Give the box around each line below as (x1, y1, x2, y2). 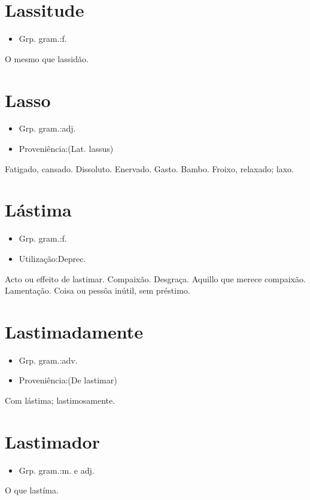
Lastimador (5, 429, 100, 453)
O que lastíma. (5, 484, 59, 496)
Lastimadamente (5, 319, 144, 343)
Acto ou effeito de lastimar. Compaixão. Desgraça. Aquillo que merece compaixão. (5, 272, 306, 285)
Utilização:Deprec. (19, 252, 86, 264)
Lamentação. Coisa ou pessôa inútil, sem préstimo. (5, 284, 190, 297)
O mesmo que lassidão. (5, 52, 89, 65)
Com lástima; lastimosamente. (5, 394, 116, 407)
